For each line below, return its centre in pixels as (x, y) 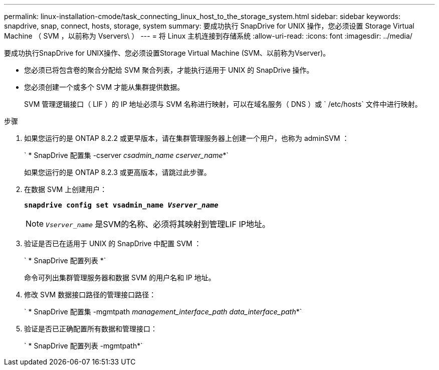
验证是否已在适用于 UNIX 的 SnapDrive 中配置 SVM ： (113, 243)
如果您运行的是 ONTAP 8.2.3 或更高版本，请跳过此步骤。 (118, 172)
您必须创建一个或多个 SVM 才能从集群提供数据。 (104, 87)
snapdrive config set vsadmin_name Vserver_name (121, 205)
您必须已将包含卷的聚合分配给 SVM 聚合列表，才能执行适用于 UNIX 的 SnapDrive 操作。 (169, 70)
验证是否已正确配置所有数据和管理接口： (91, 329)
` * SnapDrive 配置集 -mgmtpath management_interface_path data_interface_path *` (163, 312)
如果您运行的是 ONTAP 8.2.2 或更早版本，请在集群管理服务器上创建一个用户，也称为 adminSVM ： (187, 138)
